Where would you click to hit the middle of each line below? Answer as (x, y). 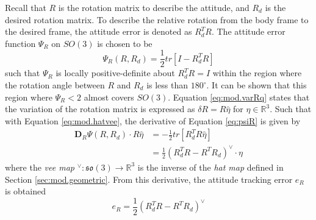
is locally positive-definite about (115, 73)
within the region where (257, 73)
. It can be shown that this (257, 85)
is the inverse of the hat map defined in (210, 167)
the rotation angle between (55, 85)
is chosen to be (125, 43)
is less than (167, 85)
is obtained (25, 191)
